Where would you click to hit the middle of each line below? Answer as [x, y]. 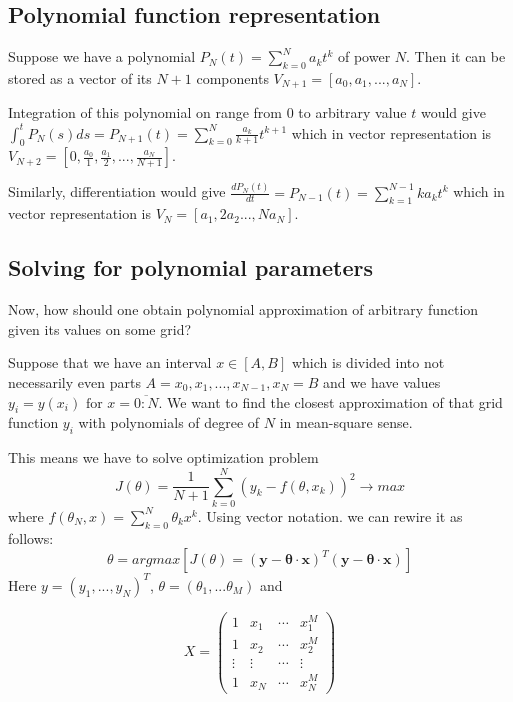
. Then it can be [456, 56]
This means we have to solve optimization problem [163, 457]
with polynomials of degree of [169, 422]
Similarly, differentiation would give [117, 191]
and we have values [382, 382]
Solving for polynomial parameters [190, 267]
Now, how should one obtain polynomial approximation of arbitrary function [243, 309]
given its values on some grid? [100, 328]
